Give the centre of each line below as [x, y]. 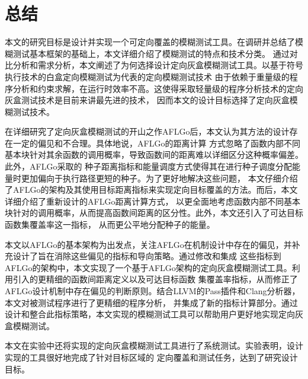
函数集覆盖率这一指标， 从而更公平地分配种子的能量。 [110, 224]
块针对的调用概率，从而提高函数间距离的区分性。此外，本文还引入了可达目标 [154, 213]
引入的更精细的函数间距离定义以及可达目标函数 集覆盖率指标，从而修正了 [155, 279]
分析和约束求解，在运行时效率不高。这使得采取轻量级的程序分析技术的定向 [158, 88]
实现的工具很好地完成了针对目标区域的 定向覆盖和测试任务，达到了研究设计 [151, 357]
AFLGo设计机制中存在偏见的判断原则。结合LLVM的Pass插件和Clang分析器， [153, 291]
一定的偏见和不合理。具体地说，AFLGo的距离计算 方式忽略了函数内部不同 [157, 143]
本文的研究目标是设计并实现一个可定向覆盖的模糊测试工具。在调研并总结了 [150, 42]
